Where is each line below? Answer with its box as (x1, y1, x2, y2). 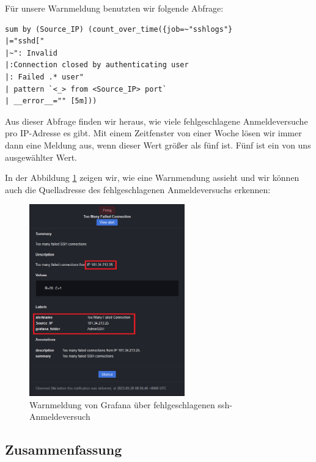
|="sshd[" (5, 37, 45, 46)
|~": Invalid (5, 48, 57, 57)
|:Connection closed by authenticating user (5, 61, 189, 70)
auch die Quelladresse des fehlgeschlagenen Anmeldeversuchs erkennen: (5, 183, 271, 196)
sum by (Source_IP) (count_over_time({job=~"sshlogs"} (5, 24, 233, 34)
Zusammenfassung (5, 440, 122, 459)
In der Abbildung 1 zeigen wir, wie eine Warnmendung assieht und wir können (5, 171, 299, 184)
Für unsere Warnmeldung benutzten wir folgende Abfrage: (5, 2, 224, 14)
